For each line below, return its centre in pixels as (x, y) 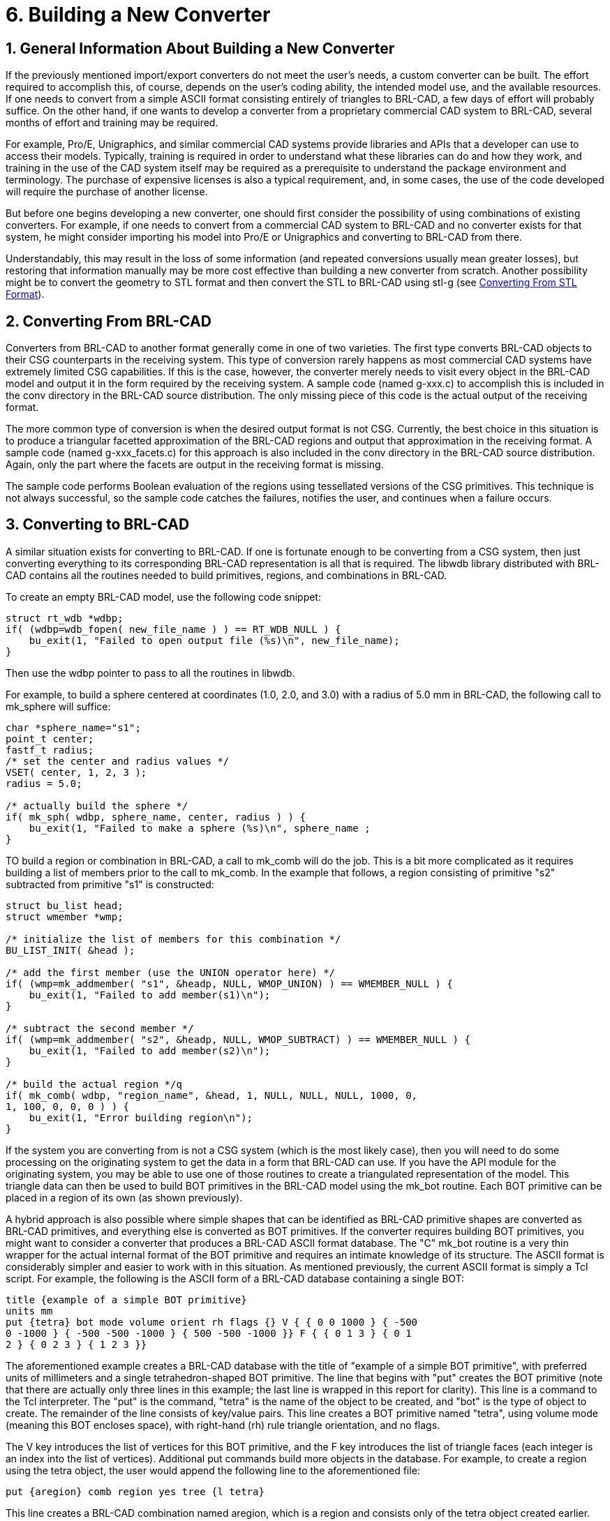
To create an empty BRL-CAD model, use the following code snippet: (163, 597)
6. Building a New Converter (138, 15)
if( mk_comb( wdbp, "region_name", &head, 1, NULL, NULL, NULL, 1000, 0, (212, 1095)
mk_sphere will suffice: (58, 706)
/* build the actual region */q (94, 1084)
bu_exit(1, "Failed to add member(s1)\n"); (150, 995)
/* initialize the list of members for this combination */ (173, 939)
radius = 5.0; (44, 783)
